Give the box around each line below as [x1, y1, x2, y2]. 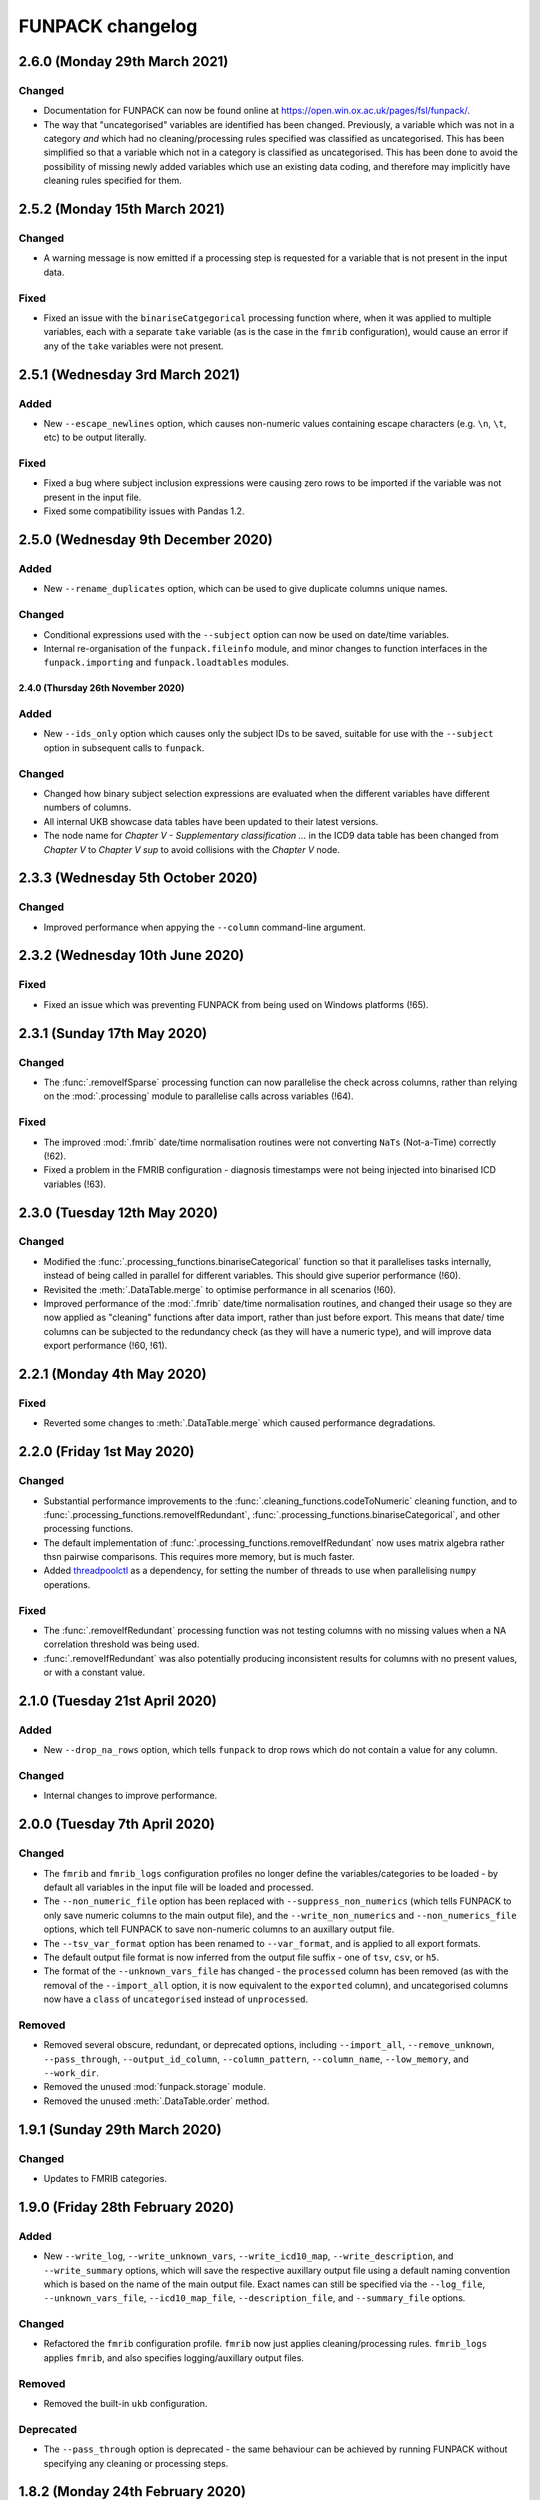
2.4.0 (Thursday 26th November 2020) [18, 682, 185, 694]
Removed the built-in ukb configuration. [43, 2397, 208, 2409]
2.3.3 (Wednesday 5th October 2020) [18, 870, 259, 887]
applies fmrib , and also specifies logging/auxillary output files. [43, 2351, 305, 2364]
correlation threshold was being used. [43, 1638, 200, 1650]
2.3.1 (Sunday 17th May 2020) [18, 1025, 208, 1042]
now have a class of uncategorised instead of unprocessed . [43, 1993, 309, 2005]
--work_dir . [43, 2067, 100, 2079]
